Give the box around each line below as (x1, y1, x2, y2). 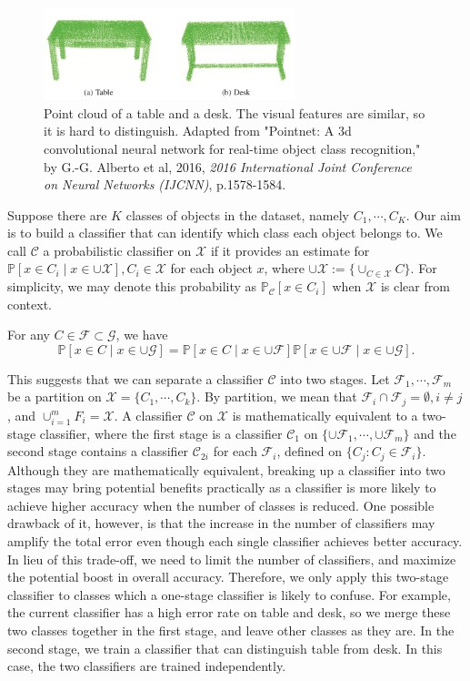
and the (414, 423, 456, 442)
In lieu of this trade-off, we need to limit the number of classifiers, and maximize (7, 549, 456, 568)
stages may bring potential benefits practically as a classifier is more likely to (7, 478, 436, 497)
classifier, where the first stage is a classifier (39, 423, 283, 442)
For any (7, 325, 50, 344)
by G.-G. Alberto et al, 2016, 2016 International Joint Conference (44, 157, 412, 176)
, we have (115, 325, 168, 344)
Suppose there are (7, 205, 107, 224)
